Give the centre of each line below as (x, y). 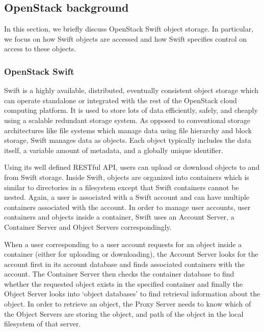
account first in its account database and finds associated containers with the (124, 264)
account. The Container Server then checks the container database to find (119, 274)
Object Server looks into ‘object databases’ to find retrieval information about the (132, 294)
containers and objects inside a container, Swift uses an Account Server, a (119, 217)
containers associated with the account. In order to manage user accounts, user (127, 207)
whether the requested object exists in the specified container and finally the (124, 283)
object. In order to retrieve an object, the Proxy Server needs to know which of (128, 304)
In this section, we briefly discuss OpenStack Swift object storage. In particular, (129, 29)
